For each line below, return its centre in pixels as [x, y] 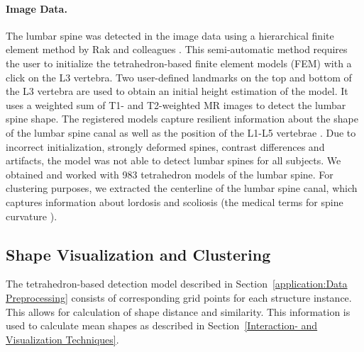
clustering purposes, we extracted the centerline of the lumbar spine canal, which [182, 188]
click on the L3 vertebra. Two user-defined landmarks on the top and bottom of [179, 77]
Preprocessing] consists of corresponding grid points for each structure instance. [179, 297]
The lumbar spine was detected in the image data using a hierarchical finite [170, 35]
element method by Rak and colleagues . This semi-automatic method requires [177, 49]
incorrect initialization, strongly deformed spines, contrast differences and [165, 146]
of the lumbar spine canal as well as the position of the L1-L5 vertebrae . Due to [181, 132]
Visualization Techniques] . [62, 339]
